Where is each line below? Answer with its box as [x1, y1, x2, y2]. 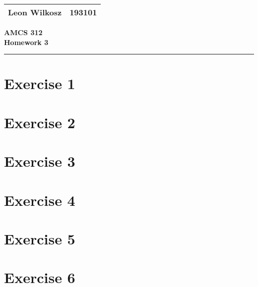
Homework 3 [4, 37, 49, 47]
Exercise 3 [4, 151, 75, 171]
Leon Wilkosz [8, 6, 62, 18]
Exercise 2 [4, 112, 75, 132]
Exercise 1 [4, 73, 75, 94]
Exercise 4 [4, 190, 75, 210]
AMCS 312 [4, 27, 43, 37]
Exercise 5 [4, 228, 75, 248]
